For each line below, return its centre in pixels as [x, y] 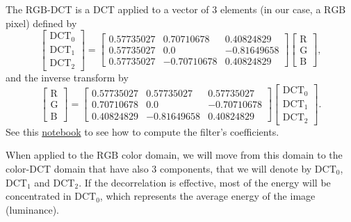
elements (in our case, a [270, 9]
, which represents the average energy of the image [207, 196]
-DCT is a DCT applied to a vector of [128, 9]
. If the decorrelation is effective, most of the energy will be [205, 182]
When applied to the [50, 155]
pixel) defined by [41, 23]
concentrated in [39, 196]
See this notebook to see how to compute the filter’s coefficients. [142, 131]
